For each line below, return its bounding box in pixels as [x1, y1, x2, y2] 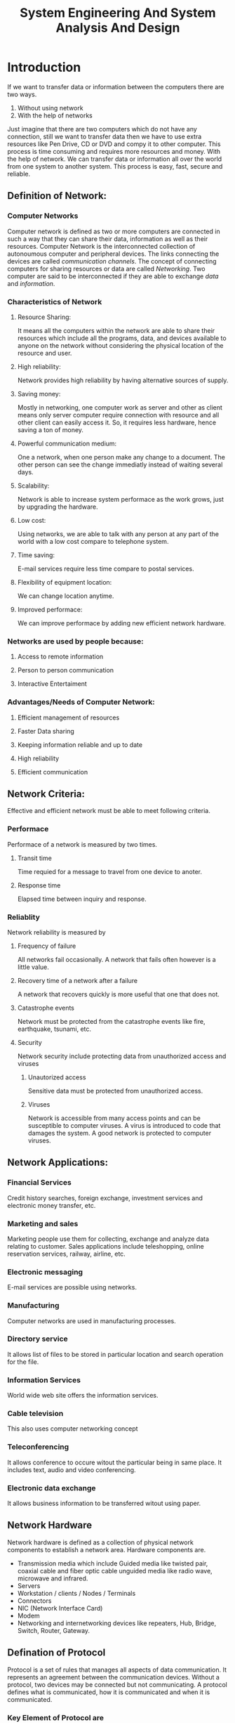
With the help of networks [17, 111, 93, 119]
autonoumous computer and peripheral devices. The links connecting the [7, 249, 220, 258]
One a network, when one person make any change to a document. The [17, 453, 226, 461]
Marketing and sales [7, 1218, 79, 1228]
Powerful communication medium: [17, 439, 117, 448]
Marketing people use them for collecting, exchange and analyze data [7, 1235, 209, 1243]
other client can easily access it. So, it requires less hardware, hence [17, 418, 216, 427]
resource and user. [17, 349, 72, 357]
